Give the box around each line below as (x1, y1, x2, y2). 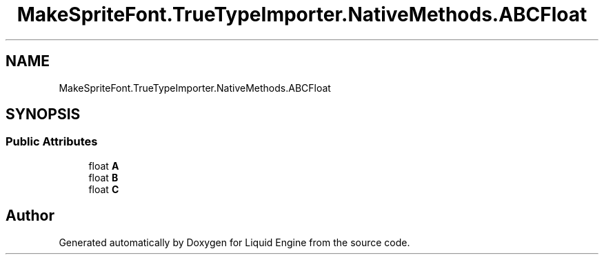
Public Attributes (6, 134, 98, 149)
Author (6, 207, 54, 225)
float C (88, 183, 119, 195)
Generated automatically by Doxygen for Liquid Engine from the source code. (59, 236, 410, 248)
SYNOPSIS (6, 106, 81, 123)
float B (88, 171, 119, 183)
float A (88, 159, 119, 172)
